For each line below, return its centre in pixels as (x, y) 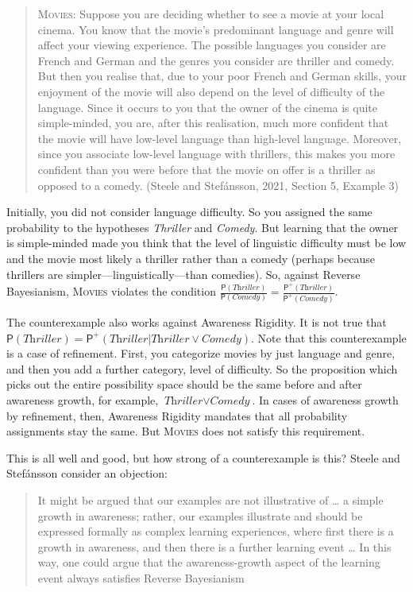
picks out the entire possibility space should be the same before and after (184, 384)
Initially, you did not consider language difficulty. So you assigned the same (189, 212)
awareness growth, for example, (83, 399)
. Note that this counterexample (329, 337)
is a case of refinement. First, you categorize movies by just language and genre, (201, 353)
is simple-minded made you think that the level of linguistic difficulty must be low (206, 243)
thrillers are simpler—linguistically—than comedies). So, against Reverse (183, 274)
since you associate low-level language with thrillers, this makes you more (216, 154)
